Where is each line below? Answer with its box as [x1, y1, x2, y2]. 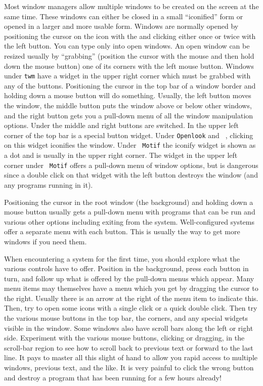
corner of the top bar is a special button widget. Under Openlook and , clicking [4, 130, 253, 140]
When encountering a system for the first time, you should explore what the [4, 253, 240, 264]
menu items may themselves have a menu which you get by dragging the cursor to [4, 283, 258, 293]
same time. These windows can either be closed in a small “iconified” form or [4, 11, 243, 21]
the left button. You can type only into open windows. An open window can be [4, 40, 250, 51]
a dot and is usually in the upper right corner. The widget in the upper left [4, 150, 238, 160]
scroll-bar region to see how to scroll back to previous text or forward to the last [4, 342, 253, 353]
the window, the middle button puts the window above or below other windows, [4, 100, 252, 110]
